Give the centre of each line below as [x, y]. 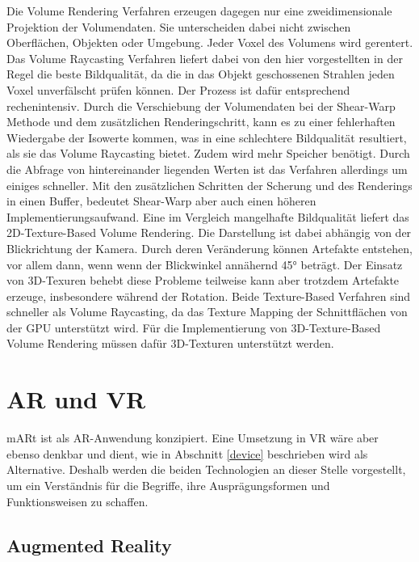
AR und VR [76, 399]
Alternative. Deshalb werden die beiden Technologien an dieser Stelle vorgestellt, [206, 469]
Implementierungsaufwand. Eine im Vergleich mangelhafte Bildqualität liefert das [208, 216]
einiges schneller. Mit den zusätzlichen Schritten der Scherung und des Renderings [209, 185]
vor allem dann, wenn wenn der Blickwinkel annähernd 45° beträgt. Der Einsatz [205, 264]
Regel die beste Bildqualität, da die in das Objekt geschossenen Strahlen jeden [201, 74]
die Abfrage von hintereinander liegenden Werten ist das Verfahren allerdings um [207, 169]
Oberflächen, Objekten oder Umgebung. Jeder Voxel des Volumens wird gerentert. [210, 42]
